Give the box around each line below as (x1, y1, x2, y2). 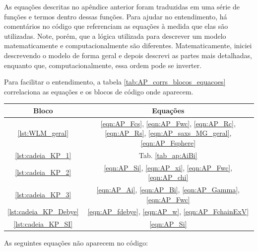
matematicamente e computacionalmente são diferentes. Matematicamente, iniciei (4, 40, 252, 51)
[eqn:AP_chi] (148, 172, 189, 182)
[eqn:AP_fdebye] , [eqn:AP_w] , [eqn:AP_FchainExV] (87, 206, 249, 217)
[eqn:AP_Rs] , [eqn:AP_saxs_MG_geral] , (105, 128, 232, 138)
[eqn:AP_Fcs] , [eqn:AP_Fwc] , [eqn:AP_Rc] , (100, 118, 236, 128)
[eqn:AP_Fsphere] (140, 137, 196, 148)
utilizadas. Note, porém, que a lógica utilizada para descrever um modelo (4, 30, 226, 41)
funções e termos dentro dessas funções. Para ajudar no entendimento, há (4, 11, 227, 21)
